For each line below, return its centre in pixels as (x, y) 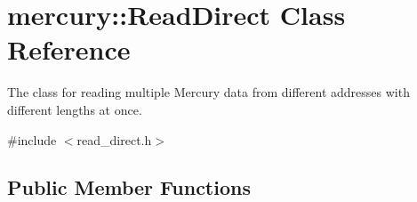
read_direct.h (114, 139)
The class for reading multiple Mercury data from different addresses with (208, 92)
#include (32, 139)
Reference (69, 49)
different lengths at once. (75, 109)
